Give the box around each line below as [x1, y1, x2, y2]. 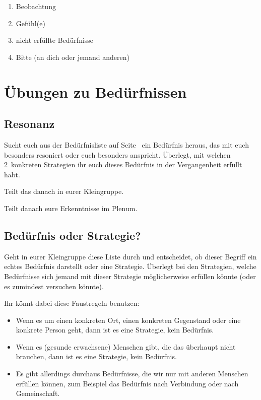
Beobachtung [16, 1, 56, 11]
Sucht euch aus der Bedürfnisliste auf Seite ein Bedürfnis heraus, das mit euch [4, 139, 249, 150]
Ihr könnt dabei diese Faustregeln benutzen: [4, 298, 140, 308]
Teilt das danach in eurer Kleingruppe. [4, 186, 124, 196]
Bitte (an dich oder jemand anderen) [16, 51, 129, 62]
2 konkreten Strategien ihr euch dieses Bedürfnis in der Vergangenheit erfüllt [4, 159, 242, 170]
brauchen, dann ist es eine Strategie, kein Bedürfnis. [16, 351, 177, 362]
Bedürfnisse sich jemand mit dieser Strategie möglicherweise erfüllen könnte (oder [4, 271, 256, 281]
